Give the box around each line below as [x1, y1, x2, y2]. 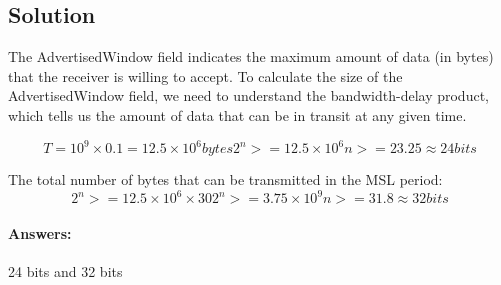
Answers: [8, 222, 72, 243]
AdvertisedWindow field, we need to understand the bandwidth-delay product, [8, 85, 489, 106]
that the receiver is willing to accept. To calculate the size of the [8, 65, 403, 86]
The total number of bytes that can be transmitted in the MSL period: [8, 169, 443, 190]
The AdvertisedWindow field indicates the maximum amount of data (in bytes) [8, 46, 494, 67]
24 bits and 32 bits [8, 260, 123, 281]
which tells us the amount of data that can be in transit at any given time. [8, 104, 467, 125]
